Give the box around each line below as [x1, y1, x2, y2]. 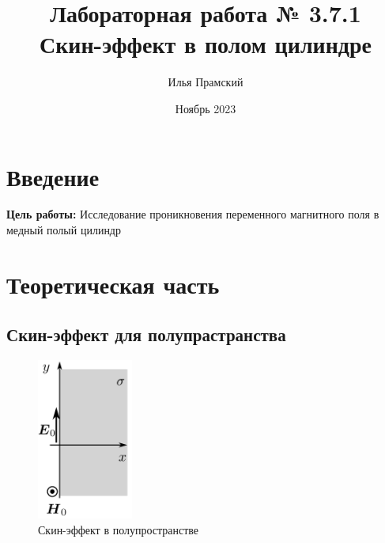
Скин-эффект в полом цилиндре [39, 28, 372, 60]
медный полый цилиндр [6, 222, 121, 238]
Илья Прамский [168, 74, 243, 90]
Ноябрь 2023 [175, 100, 236, 116]
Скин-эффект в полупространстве [38, 521, 199, 537]
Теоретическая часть [6, 268, 220, 300]
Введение [6, 160, 100, 192]
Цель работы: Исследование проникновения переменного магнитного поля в [6, 206, 379, 222]
